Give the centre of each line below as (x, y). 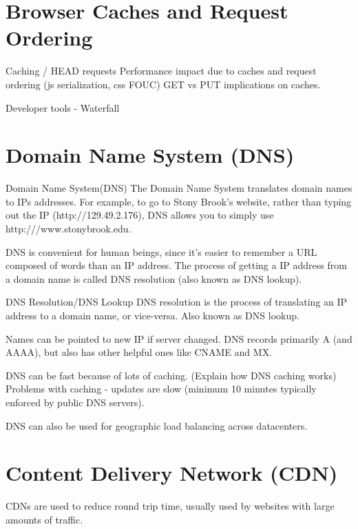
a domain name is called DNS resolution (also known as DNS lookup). (154, 278)
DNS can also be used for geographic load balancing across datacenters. (157, 425)
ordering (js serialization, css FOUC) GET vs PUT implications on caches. (163, 84)
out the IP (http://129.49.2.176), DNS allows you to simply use (140, 215)
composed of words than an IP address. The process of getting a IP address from (176, 265)
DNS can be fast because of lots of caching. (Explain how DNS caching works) (171, 375)
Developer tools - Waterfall (63, 107)
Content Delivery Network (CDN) (172, 473)
